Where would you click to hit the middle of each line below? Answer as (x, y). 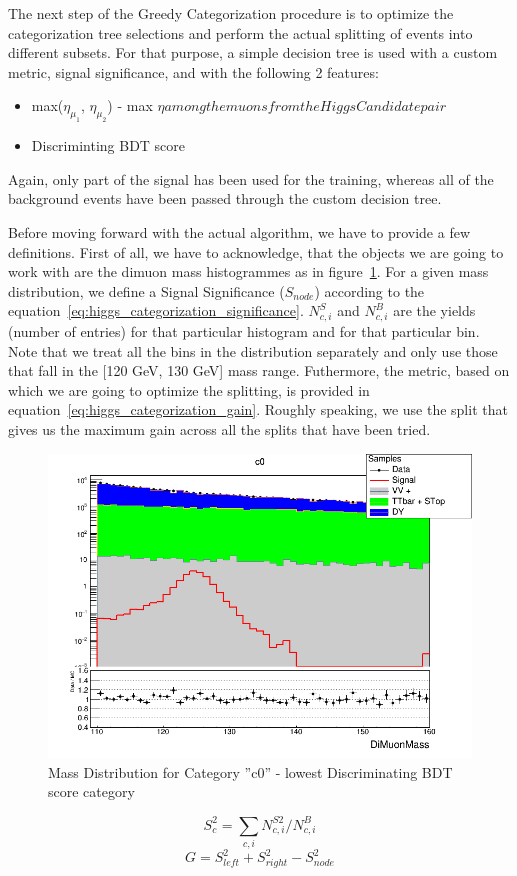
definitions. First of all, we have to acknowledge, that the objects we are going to (256, 251)
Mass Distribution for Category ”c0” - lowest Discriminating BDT (250, 771)
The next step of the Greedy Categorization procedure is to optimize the (231, 13)
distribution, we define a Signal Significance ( (146, 290)
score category (91, 791)
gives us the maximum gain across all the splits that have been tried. (219, 428)
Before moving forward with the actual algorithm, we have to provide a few (239, 231)
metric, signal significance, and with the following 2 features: (193, 71)
